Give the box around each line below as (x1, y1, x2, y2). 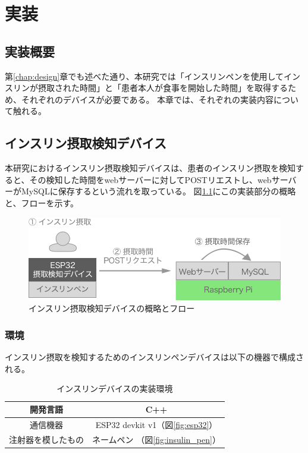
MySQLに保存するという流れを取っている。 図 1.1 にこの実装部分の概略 (21, 185, 296, 197)
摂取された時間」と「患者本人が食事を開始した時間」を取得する (37, 81, 288, 94)
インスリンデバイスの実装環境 (56, 382, 173, 395)
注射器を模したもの (9, 433, 84, 445)
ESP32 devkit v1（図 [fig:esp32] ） (95, 418, 218, 430)
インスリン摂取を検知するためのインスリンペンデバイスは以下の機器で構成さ (5, 351, 304, 363)
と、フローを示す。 (5, 196, 79, 209)
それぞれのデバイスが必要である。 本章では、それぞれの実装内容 (21, 93, 274, 105)
